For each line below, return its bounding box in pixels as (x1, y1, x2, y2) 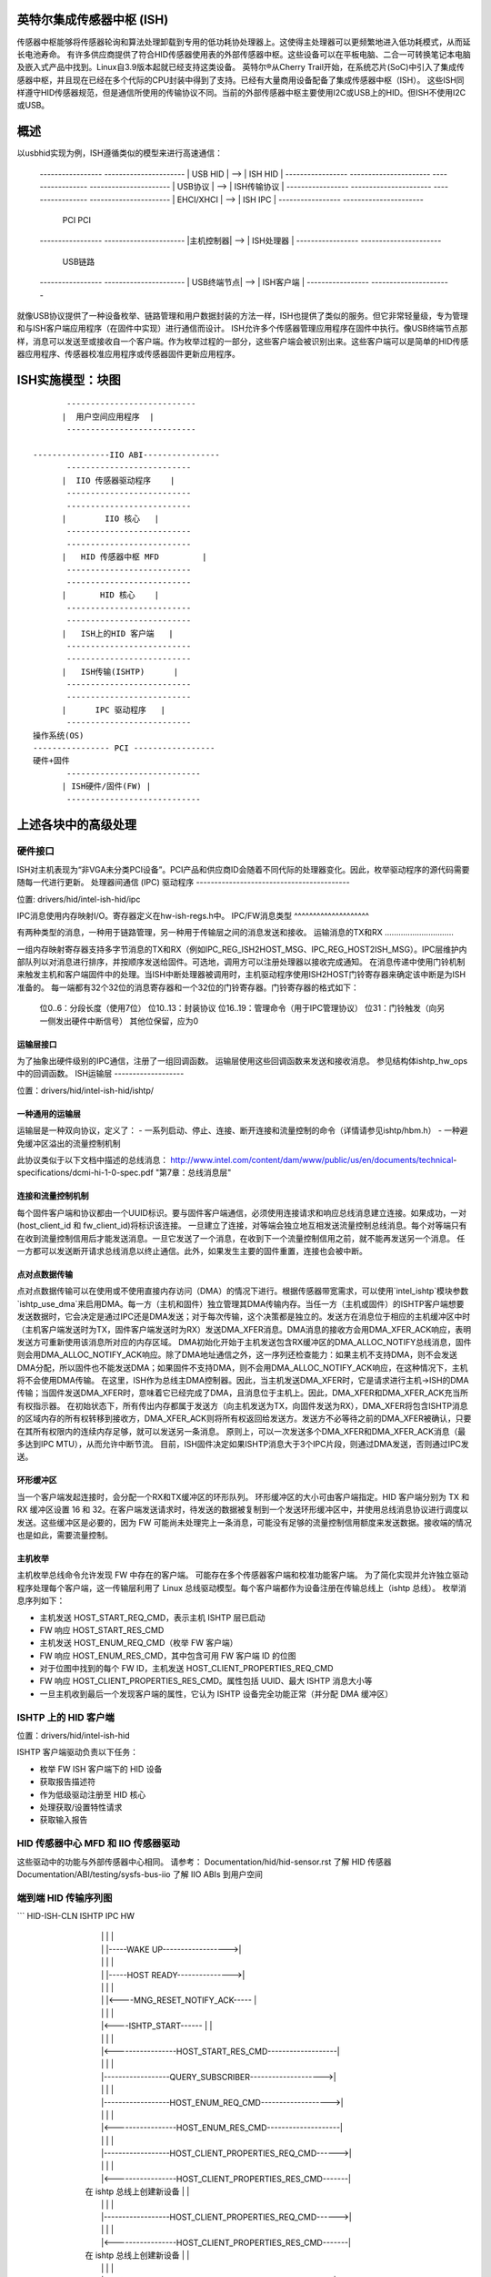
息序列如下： (16, 1595, 65, 1607)
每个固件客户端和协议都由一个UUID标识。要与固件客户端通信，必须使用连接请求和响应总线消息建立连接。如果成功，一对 (16, 1207, 467, 1218)
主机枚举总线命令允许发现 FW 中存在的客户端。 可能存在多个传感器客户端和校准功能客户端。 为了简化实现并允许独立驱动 (16, 1569, 468, 1580)
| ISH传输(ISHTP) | (61, 666, 179, 677)
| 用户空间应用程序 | (61, 411, 155, 422)
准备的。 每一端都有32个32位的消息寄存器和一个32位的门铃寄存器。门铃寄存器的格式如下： (16, 982, 359, 993)
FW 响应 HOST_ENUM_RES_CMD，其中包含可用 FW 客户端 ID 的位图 (39, 1649, 296, 1661)
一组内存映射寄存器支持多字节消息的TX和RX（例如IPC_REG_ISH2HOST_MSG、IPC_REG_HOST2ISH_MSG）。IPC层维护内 (16, 944, 467, 955)
